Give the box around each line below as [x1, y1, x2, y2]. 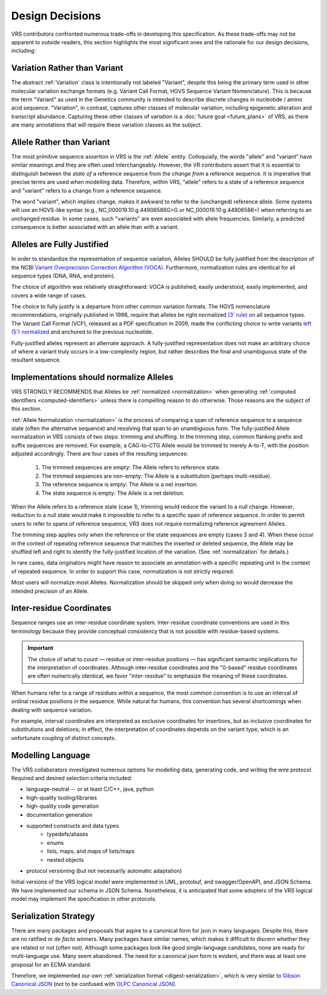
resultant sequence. [11, 356, 61, 363]
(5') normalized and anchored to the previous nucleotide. [11, 328, 154, 336]
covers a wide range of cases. [11, 291, 87, 299]
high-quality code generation [26, 802, 99, 810]
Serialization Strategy [11, 911, 95, 921]
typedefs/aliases [47, 830, 88, 838]
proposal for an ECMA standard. [11, 960, 92, 968]
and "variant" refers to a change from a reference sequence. [11, 187, 163, 194]
